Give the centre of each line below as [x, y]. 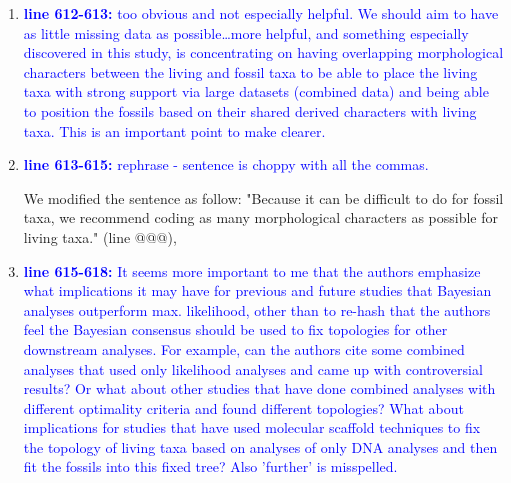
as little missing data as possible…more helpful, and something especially [246, 32]
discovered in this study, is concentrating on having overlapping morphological [263, 52]
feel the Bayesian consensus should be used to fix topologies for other [235, 329]
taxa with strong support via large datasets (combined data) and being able [256, 91]
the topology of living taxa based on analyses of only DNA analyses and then [260, 446]
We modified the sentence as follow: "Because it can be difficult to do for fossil [263, 197]
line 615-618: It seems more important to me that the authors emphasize [252, 270]
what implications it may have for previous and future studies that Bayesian [257, 290]
